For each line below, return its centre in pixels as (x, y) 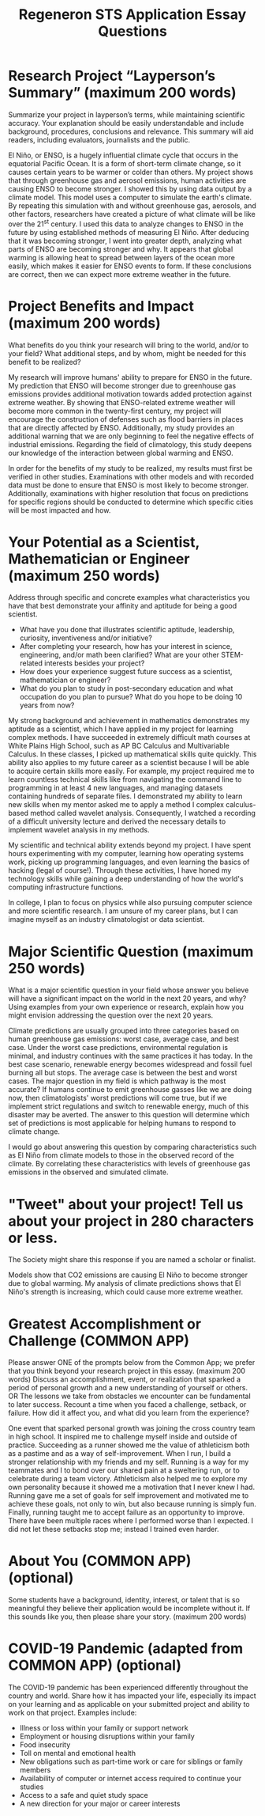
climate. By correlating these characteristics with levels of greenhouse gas (129, 1164)
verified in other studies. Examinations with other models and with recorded (131, 476)
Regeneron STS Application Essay (132, 15)
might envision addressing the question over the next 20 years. (111, 1015)
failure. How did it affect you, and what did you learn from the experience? (129, 1413)
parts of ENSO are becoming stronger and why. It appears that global (121, 249)
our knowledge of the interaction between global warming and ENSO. (121, 453)
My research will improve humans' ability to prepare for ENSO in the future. (130, 377)
